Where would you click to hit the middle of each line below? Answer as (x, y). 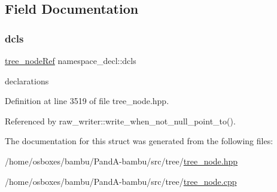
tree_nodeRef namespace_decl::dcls (71, 60)
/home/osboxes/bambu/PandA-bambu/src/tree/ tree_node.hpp (121, 161)
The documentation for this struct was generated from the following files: (139, 141)
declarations (27, 80)
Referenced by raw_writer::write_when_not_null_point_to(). (120, 121)
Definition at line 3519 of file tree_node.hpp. (87, 101)
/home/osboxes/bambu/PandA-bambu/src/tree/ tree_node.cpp (121, 181)
